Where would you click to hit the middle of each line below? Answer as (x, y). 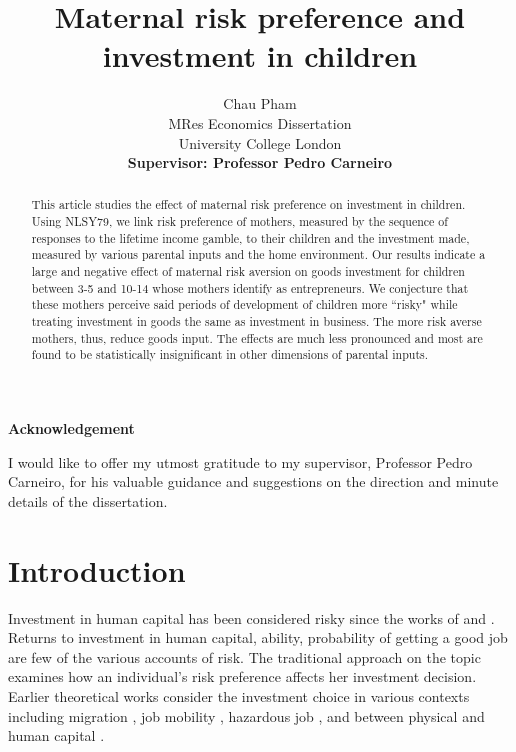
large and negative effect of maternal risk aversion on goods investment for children (248, 271)
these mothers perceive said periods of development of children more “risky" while (244, 304)
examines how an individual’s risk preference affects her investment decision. (242, 676)
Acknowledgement (71, 428)
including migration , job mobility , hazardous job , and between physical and (246, 715)
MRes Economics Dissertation (260, 122)
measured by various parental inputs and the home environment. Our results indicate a (258, 254)
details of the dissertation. (88, 500)
